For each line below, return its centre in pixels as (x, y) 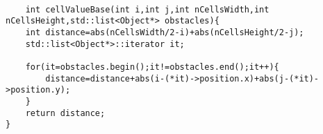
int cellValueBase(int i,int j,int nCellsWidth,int (147, 9)
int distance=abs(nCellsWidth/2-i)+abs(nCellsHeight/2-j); (165, 32)
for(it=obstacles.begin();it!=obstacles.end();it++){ (152, 67)
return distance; (65, 113)
